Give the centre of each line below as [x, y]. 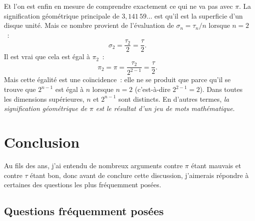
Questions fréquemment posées [84, 211]
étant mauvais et [216, 165]
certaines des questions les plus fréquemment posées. [83, 185]
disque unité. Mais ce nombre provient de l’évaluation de [89, 25]
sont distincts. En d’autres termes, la [174, 99]
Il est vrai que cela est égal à [47, 56]
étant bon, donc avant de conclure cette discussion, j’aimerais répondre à [139, 175]
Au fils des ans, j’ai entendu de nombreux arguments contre [93, 165]
